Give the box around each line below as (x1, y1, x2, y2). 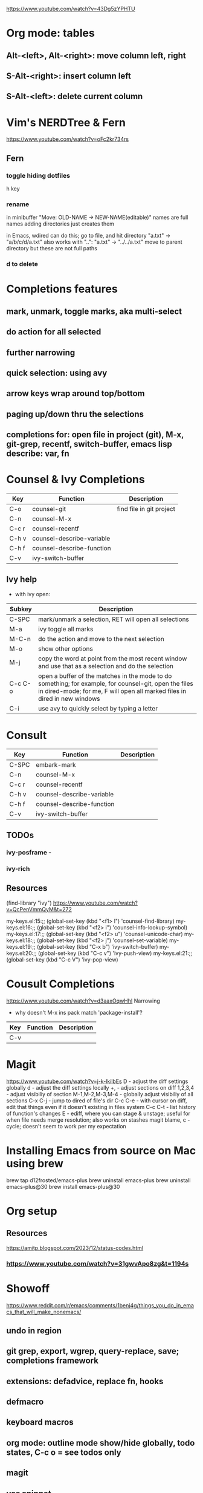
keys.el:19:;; (6, 943, 36, 950)
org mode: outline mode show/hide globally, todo (6, 1437, 195, 1448)
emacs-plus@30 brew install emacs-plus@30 (6, 1183, 120, 1190)
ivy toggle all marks (38, 625, 94, 633)
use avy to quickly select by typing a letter (38, 704, 158, 712)
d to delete (6, 260, 38, 268)
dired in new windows (38, 694, 100, 703)
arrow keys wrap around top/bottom (6, 388, 145, 398)
